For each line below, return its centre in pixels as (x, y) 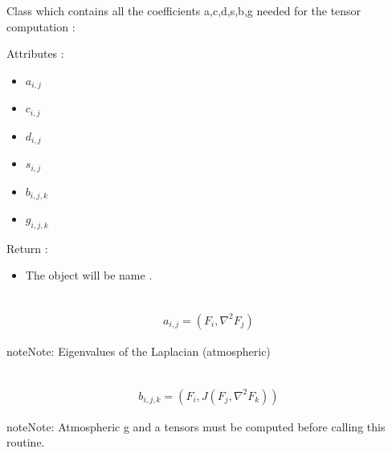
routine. (26, 442)
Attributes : (35, 53)
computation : (41, 26)
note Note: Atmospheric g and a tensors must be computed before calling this (196, 426)
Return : (27, 248)
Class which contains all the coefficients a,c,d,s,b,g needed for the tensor (184, 10)
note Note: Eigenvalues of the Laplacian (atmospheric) (139, 351)
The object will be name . (89, 275)
